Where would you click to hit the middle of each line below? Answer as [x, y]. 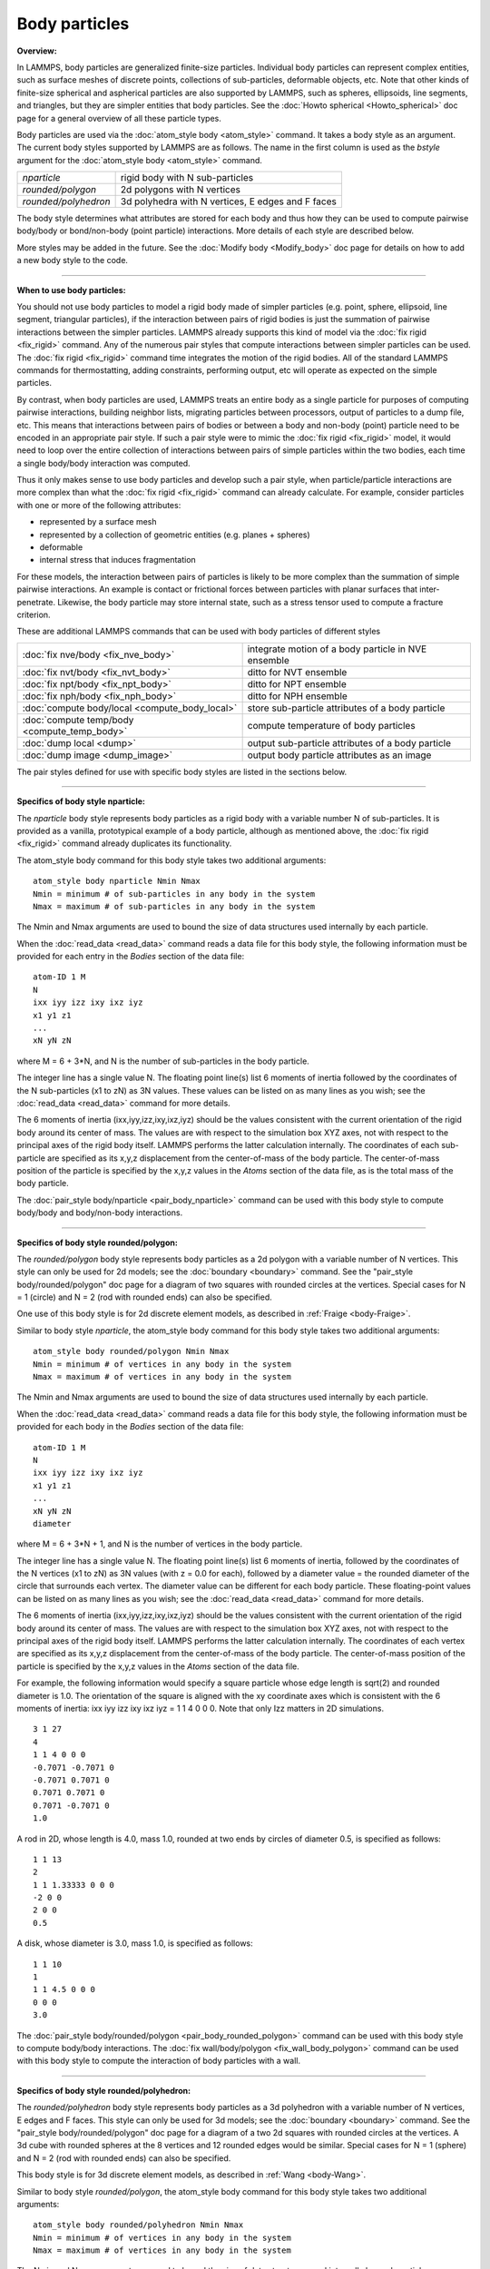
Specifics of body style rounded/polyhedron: [103, 2090]
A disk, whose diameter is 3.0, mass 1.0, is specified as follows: [135, 1943]
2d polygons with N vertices [180, 190]
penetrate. [36, 602]
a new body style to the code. [73, 260]
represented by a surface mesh [98, 522]
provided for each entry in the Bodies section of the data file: [131, 957]
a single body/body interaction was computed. [103, 463]
